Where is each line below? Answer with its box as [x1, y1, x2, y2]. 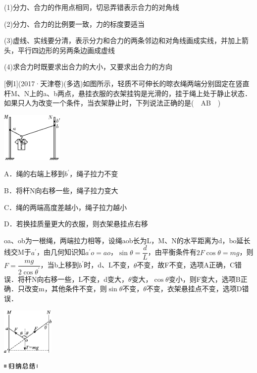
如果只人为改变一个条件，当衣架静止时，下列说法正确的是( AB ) [4, 98, 221, 108]
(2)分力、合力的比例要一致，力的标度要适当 [4, 18, 145, 29]
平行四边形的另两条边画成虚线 [17, 45, 115, 55]
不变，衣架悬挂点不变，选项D [146, 283, 242, 294]
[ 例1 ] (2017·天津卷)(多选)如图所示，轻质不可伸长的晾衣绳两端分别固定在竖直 [4, 78, 250, 88]
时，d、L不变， [84, 260, 134, 270]
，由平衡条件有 [148, 247, 197, 257]
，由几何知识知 [37, 247, 86, 257]
